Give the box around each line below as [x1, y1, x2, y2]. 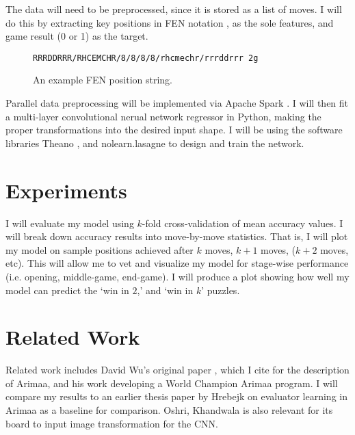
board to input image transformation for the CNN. [5, 416, 218, 430]
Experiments [5, 176, 127, 204]
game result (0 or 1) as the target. [5, 29, 148, 43]
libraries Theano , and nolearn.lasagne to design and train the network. [5, 135, 304, 150]
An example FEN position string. [33, 72, 172, 87]
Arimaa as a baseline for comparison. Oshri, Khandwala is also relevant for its [5, 403, 333, 417]
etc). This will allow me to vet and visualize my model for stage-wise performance [5, 256, 349, 270]
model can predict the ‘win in [5, 282, 129, 297]
